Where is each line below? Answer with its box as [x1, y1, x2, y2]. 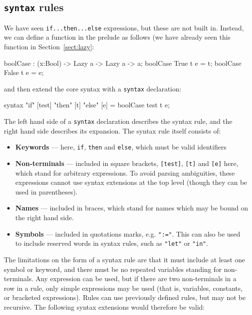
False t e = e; [4, 67, 44, 77]
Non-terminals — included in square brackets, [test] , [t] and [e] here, [15, 158, 238, 168]
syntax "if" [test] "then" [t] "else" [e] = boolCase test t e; [4, 100, 170, 110]
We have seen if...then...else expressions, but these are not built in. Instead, [4, 22, 244, 32]
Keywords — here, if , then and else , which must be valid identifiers [15, 142, 226, 152]
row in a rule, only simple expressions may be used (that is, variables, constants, [4, 283, 243, 293]
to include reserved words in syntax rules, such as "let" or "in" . [15, 238, 208, 248]
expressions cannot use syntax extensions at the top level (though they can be [15, 177, 247, 187]
